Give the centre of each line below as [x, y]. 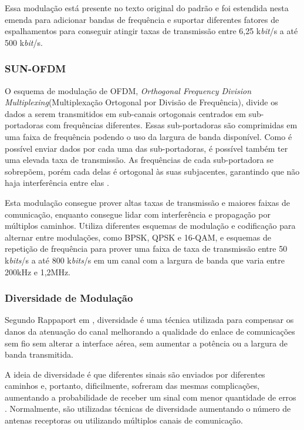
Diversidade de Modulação [69, 298]
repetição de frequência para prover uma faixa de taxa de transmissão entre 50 [146, 249]
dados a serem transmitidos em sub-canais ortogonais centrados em [125, 113]
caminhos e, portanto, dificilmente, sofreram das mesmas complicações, [132, 386]
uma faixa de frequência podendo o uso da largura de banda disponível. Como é [148, 136]
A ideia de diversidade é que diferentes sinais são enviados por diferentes [135, 374]
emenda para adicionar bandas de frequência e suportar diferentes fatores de [142, 19]
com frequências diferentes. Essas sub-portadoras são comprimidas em [172, 125]
